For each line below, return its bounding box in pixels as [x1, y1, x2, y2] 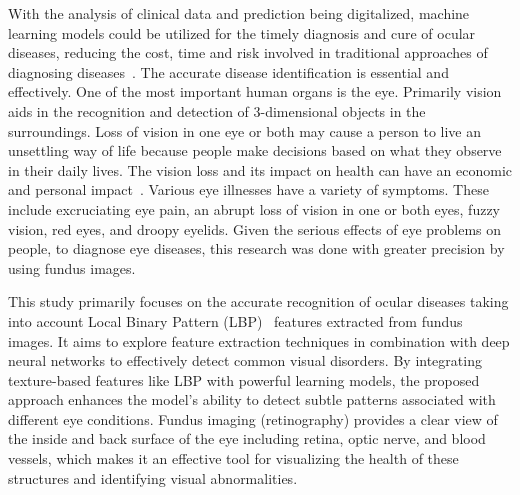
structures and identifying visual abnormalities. [8, 467, 298, 488]
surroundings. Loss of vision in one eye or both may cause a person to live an [8, 120, 481, 141]
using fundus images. [8, 257, 136, 278]
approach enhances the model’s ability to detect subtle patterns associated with [8, 389, 496, 410]
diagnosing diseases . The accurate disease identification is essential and [8, 61, 449, 82]
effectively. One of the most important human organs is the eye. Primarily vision [8, 81, 502, 102]
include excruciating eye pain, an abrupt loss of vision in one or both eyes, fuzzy [8, 198, 500, 219]
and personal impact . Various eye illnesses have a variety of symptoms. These [8, 179, 489, 200]
